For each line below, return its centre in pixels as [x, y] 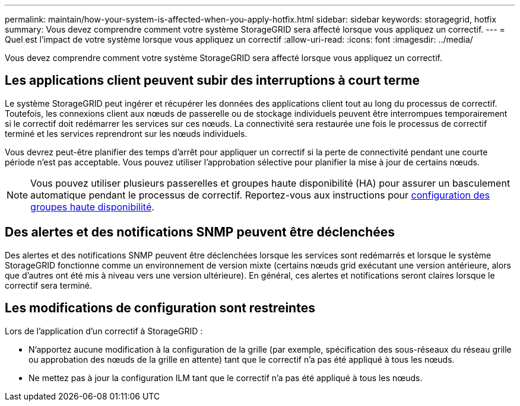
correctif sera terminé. [49, 285]
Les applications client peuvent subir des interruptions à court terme [212, 81]
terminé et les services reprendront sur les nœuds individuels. [126, 133]
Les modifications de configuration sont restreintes [160, 308]
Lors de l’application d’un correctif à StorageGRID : [104, 331]
